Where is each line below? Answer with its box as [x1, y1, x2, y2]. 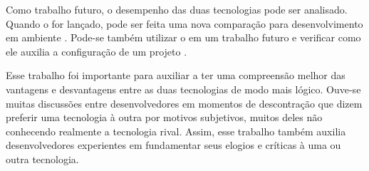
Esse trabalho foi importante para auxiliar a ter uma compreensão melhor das [6, 68, 345, 83]
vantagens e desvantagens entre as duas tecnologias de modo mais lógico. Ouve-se [6, 81, 361, 96]
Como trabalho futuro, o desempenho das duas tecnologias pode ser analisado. [6, 2, 348, 16]
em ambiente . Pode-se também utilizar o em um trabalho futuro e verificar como [6, 30, 361, 45]
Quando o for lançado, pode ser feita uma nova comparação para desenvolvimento [6, 16, 363, 31]
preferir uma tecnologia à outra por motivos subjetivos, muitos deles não [6, 110, 323, 125]
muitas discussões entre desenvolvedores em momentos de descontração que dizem [6, 95, 363, 110]
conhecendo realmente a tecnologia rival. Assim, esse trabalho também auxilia [6, 123, 346, 138]
